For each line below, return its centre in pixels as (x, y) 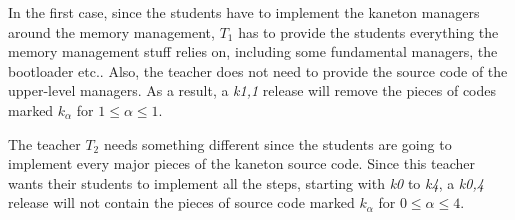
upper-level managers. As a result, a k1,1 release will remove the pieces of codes (252, 90)
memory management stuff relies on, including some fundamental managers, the (253, 51)
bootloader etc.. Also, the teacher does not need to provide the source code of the (258, 70)
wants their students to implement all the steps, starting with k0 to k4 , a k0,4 (246, 182)
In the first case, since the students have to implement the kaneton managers (244, 12)
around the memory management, (111, 31)
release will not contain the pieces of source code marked (181, 202)
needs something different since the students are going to (277, 143)
